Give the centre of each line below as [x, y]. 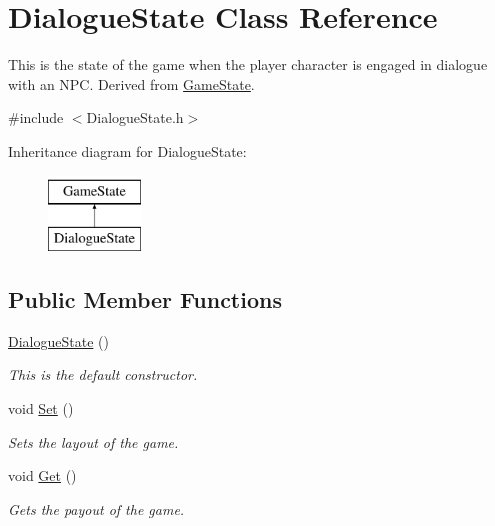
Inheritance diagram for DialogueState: [127, 150]
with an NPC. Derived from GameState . [131, 83]
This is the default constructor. [103, 374]
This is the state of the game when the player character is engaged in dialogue [248, 64]
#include [36, 117]
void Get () [42, 475]
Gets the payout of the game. [96, 508]
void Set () [41, 408]
